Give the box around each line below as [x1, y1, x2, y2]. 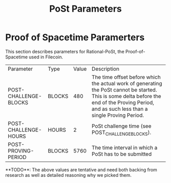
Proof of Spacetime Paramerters [5, 32, 145, 43]
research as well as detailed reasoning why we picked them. [5, 172, 132, 178]
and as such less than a [91, 105, 148, 112]
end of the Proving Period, [91, 99, 154, 106]
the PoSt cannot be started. [91, 86, 157, 93]
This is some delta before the [91, 93, 161, 100]
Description [91, 65, 120, 72]
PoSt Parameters [49, 3, 122, 15]
